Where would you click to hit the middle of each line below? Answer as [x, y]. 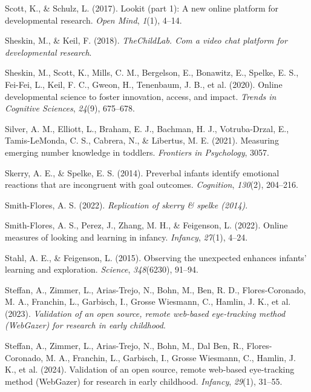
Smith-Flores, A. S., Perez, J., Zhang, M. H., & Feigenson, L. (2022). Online [146, 225]
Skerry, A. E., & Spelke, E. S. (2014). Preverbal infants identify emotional [142, 172]
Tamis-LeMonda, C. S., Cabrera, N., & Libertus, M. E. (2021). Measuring [142, 140]
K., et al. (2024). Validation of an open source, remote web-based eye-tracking [150, 369]
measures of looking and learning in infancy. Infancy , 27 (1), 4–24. [126, 237]
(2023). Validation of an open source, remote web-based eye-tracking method [145, 313]
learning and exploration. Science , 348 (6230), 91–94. [102, 269]
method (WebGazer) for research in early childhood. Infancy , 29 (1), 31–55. [144, 381]
